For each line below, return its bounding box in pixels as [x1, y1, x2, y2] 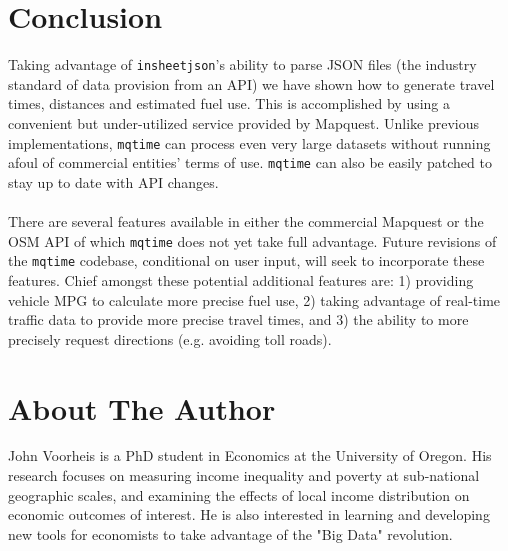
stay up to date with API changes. [8, 171, 219, 192]
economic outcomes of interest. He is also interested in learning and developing [8, 504, 490, 525]
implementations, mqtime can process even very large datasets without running [8, 132, 491, 153]
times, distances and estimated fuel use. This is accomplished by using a [8, 93, 451, 114]
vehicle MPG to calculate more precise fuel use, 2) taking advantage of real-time [8, 289, 501, 310]
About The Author [8, 387, 276, 428]
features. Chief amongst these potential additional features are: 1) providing [8, 269, 474, 290]
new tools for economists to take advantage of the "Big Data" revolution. [8, 523, 453, 544]
